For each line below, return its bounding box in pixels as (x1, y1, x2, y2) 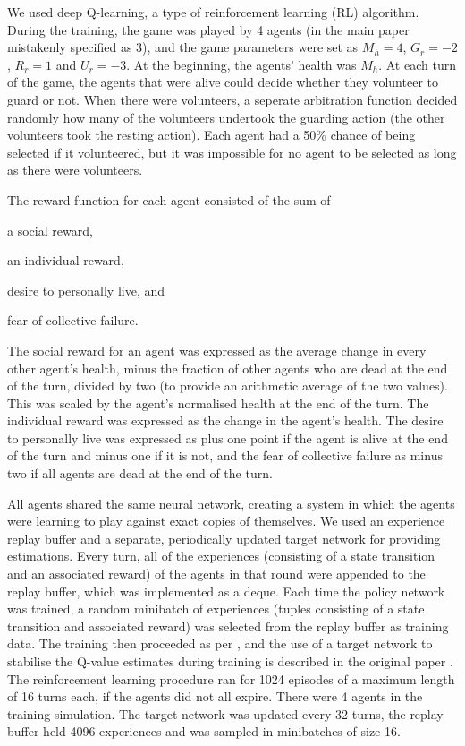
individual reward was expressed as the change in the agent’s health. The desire (7, 411, 444, 430)
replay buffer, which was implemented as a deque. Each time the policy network (7, 581, 445, 600)
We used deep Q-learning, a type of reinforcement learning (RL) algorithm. (7, 3, 419, 21)
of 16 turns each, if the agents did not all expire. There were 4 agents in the (7, 687, 423, 706)
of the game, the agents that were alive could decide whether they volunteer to (7, 73, 438, 91)
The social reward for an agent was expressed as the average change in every (7, 340, 427, 359)
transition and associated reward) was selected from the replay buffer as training (7, 616, 449, 635)
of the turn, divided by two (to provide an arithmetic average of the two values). (7, 376, 448, 395)
